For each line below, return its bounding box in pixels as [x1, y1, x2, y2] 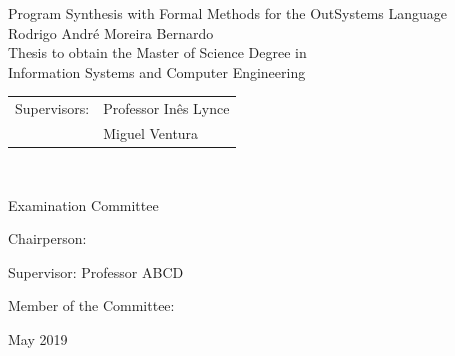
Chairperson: [8, 228, 87, 249]
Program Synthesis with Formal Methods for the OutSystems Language [8, 3, 448, 23]
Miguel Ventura [103, 122, 199, 143]
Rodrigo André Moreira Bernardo [8, 22, 214, 43]
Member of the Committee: [8, 295, 175, 316]
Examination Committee [8, 194, 159, 215]
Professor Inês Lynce [103, 98, 230, 119]
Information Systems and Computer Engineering [8, 61, 306, 82]
